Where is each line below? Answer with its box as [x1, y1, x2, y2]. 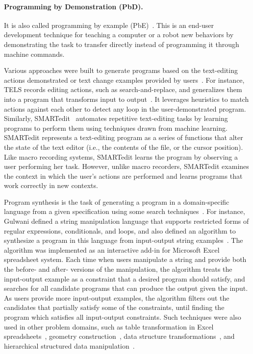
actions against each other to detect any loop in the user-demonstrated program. [4, 103, 246, 114]
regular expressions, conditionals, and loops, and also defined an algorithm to [4, 225, 236, 236]
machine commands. [4, 48, 65, 59]
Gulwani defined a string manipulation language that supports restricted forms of [4, 216, 249, 226]
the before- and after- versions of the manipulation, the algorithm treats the [4, 264, 232, 274]
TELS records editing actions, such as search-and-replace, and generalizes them [4, 84, 242, 94]
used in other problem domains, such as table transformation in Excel [4, 321, 214, 331]
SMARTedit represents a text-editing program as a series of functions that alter [4, 132, 243, 142]
